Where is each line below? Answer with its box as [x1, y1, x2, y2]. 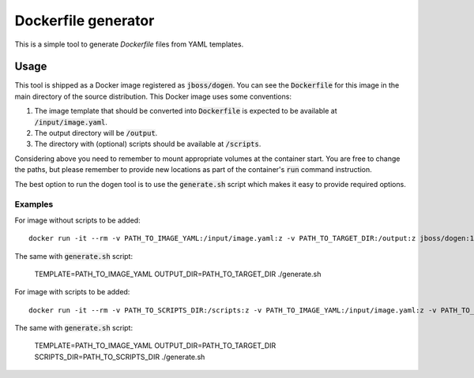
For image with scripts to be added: [14, 287, 130, 297]
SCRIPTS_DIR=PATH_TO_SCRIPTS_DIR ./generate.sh [34, 352, 205, 361]
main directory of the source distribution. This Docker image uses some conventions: [14, 92, 292, 101]
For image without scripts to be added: [14, 215, 141, 225]
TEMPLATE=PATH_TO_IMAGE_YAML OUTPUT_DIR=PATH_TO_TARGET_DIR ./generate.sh [34, 269, 322, 279]
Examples [14, 199, 54, 210]
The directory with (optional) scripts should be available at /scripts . [34, 139, 261, 149]
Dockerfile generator [14, 12, 155, 29]
